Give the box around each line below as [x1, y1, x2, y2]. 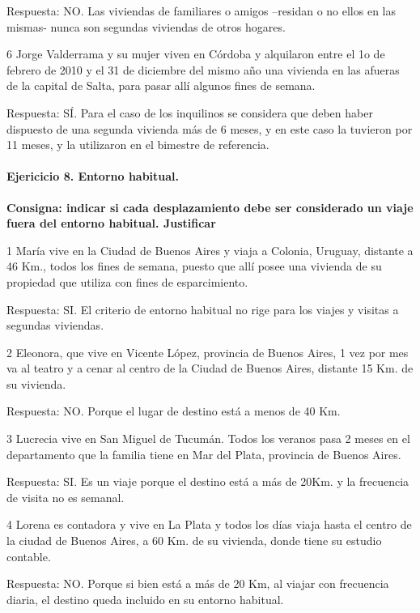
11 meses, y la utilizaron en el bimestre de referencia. [6, 136, 269, 153]
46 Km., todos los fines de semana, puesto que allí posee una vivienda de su [6, 258, 382, 275]
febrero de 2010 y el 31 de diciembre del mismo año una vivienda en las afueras [6, 61, 400, 78]
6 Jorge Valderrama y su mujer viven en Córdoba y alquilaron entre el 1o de [6, 45, 385, 62]
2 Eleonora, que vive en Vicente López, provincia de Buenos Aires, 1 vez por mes [6, 343, 409, 360]
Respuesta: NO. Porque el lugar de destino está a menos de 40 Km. [6, 402, 341, 419]
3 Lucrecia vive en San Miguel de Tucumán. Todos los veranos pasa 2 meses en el [6, 430, 410, 447]
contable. [6, 547, 51, 564]
